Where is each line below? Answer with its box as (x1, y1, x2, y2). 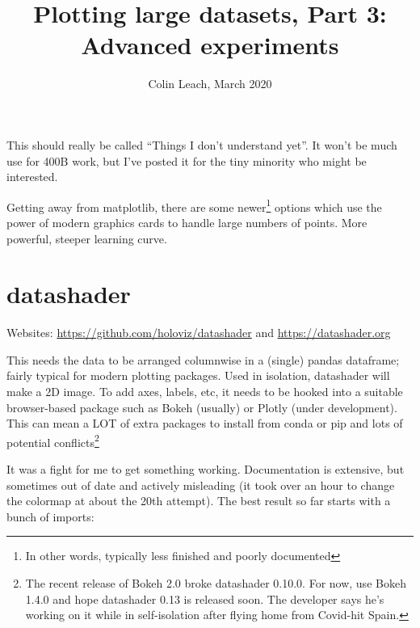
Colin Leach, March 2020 (148, 75, 272, 92)
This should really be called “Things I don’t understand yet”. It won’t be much (6, 136, 397, 153)
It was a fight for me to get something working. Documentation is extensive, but (6, 461, 405, 478)
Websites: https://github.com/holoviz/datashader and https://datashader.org (6, 324, 391, 341)
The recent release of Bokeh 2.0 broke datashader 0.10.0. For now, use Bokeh (25, 575, 406, 592)
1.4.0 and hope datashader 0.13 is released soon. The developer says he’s (25, 590, 384, 607)
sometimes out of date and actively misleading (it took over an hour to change (6, 476, 395, 493)
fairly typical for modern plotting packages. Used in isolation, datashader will (6, 367, 390, 384)
